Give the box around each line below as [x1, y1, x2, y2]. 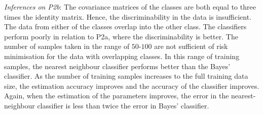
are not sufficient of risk [154, 41, 228, 51]
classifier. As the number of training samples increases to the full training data [4, 71, 248, 81]
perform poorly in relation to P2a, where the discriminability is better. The [4, 31, 238, 41]
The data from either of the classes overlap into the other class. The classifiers [4, 21, 247, 32]
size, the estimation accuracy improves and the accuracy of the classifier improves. [4, 80, 259, 91]
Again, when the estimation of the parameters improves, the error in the [4, 90, 229, 101]
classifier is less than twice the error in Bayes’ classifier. [37, 100, 209, 110]
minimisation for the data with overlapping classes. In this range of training [4, 50, 240, 61]
